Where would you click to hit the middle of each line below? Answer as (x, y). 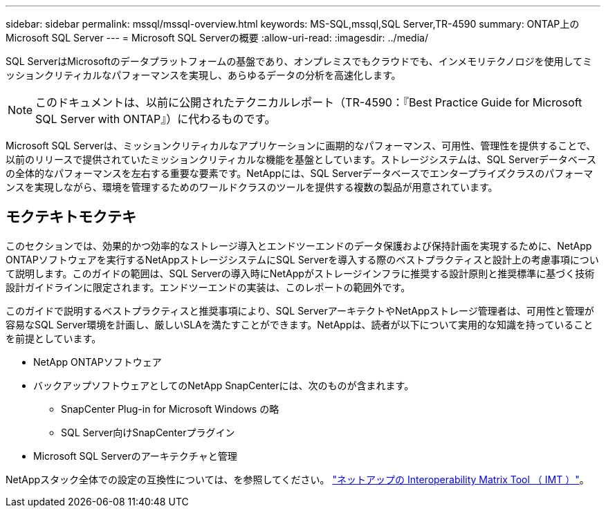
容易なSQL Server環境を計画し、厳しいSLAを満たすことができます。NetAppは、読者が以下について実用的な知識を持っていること (300, 324)
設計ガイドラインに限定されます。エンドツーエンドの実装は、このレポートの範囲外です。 (208, 287)
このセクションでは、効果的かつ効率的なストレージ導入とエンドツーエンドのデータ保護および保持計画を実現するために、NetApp (299, 245)
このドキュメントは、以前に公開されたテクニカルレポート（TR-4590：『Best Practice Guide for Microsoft (309, 102)
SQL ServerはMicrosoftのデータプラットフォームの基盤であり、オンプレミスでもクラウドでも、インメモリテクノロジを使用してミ (299, 61)
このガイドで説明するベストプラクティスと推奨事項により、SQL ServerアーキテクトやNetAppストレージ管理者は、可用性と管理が (300, 310)
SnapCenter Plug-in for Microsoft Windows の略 (170, 409)
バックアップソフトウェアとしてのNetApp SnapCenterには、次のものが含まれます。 (224, 385)
